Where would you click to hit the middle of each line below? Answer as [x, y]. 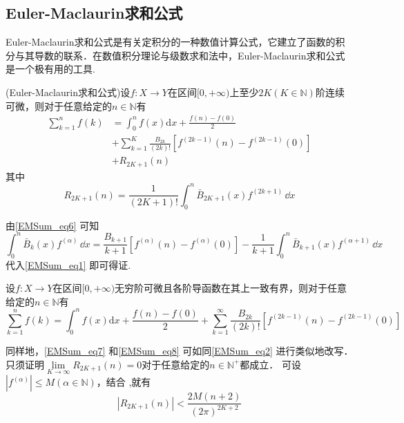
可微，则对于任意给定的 [59, 105]
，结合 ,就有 [124, 382]
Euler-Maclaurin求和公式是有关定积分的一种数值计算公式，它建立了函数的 [171, 42]
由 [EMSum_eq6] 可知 [52, 225]
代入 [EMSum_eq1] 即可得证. [68, 264]
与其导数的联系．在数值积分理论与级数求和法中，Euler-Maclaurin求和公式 [180, 55]
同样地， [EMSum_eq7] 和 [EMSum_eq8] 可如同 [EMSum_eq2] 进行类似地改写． [180, 351]
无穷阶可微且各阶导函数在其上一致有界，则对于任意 [231, 288]
